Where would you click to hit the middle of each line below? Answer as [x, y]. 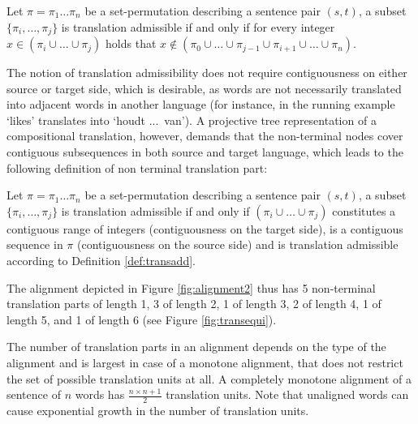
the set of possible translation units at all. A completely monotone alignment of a [209, 378]
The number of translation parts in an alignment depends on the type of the [196, 347]
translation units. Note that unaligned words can [287, 394]
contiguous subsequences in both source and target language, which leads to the [205, 152]
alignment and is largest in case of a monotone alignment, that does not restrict [205, 362]
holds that [131, 43]
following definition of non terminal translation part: [137, 167]
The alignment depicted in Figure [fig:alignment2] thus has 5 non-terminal [191, 287]
